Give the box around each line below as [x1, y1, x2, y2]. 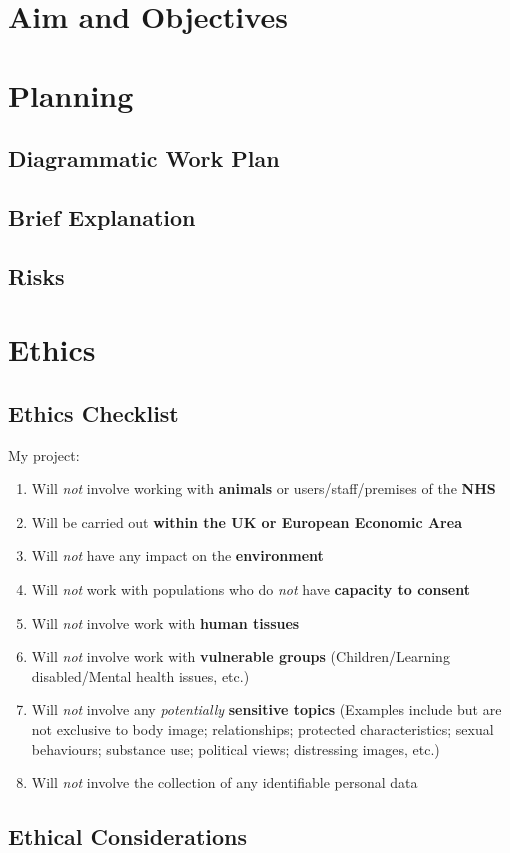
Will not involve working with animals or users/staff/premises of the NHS [31, 478, 496, 499]
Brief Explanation [8, 201, 196, 232]
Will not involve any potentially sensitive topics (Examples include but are [31, 699, 502, 720]
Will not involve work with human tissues [31, 612, 300, 633]
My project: [8, 444, 80, 465]
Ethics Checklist [8, 397, 179, 428]
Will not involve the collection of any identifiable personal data [31, 772, 418, 793]
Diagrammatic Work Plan [8, 143, 280, 174]
